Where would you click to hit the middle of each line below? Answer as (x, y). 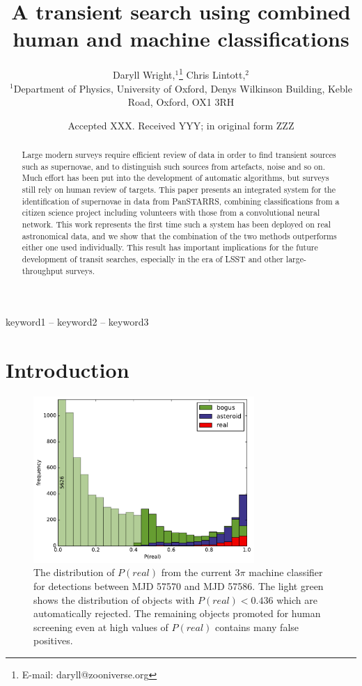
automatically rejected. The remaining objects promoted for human (177, 613)
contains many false (257, 627)
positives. (53, 640)
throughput (42, 270)
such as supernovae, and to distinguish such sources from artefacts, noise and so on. (173, 166)
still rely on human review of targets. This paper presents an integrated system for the (179, 190)
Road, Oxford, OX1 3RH (181, 102)
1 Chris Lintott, (212, 73)
